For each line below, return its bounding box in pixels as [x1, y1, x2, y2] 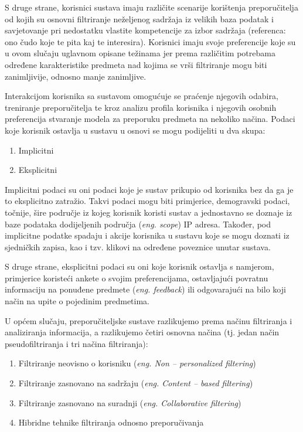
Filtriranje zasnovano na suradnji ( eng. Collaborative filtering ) [18, 396, 241, 409]
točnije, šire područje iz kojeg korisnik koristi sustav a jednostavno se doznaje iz [5, 206, 292, 218]
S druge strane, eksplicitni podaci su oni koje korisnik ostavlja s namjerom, [5, 260, 274, 273]
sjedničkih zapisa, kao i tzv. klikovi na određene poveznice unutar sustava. [5, 240, 271, 253]
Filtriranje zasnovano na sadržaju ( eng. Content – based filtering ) [18, 377, 253, 389]
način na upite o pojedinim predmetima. [5, 295, 150, 307]
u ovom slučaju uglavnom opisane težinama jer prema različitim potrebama [5, 47, 275, 59]
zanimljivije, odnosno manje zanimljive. [5, 70, 147, 82]
